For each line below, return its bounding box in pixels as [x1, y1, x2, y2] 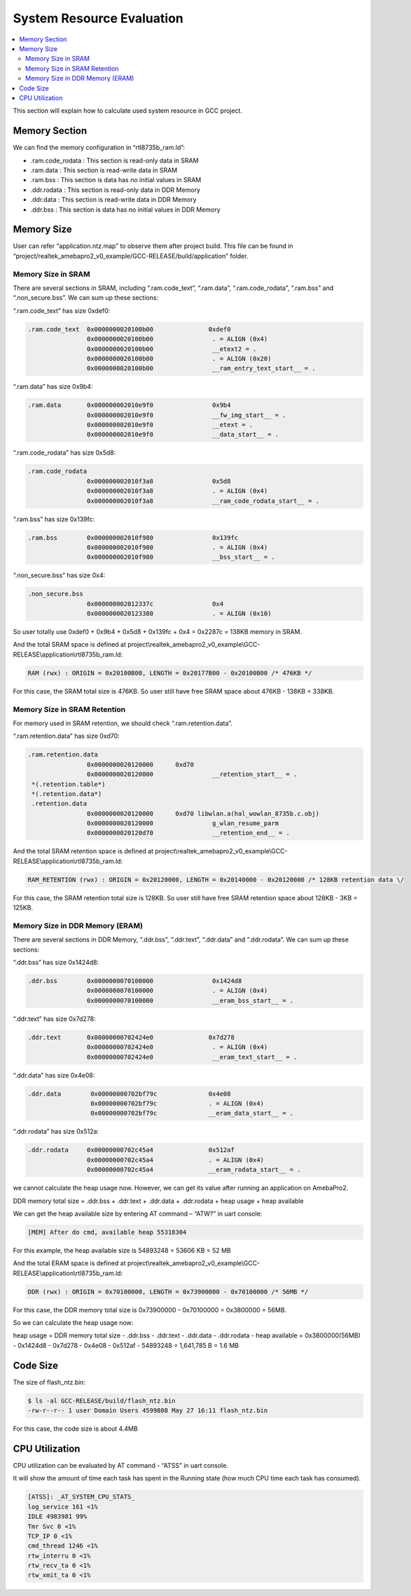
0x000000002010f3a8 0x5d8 [86, 477, 231, 485]
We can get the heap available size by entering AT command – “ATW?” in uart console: [13, 1209, 263, 1218]
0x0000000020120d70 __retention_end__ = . [86, 829, 291, 837]
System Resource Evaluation [13, 11, 183, 26]
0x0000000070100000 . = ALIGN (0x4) [86, 986, 268, 995]
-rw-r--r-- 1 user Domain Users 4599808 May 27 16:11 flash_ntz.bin [27, 1407, 268, 1415]
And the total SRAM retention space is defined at [13, 847, 154, 855]
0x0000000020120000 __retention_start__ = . [86, 771, 298, 778]
